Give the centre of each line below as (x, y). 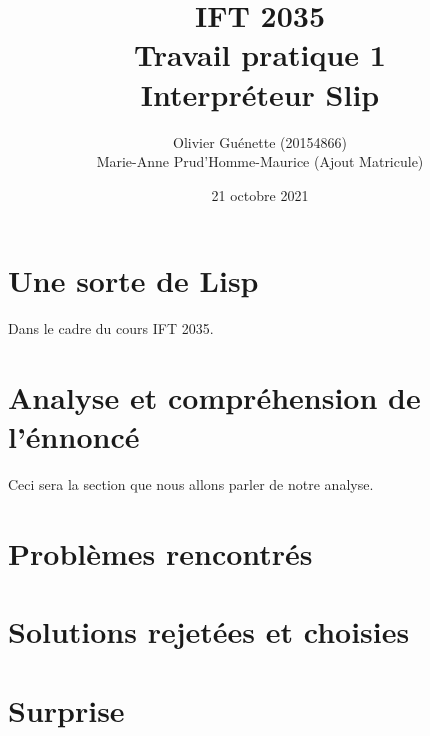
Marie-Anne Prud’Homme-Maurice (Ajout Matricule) (260, 161)
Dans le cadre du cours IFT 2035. (111, 328)
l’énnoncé (74, 436)
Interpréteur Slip (260, 93)
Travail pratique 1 (260, 54)
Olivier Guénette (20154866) (260, 141)
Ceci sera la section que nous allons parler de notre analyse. (191, 484)
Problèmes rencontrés (160, 552)
